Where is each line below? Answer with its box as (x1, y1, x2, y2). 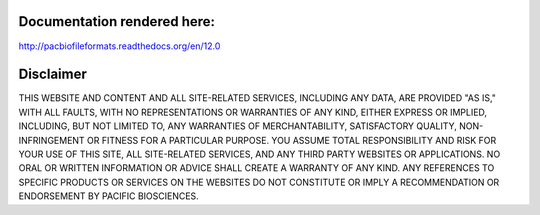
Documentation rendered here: (18, 13, 215, 30)
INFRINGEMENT (18, 134, 85, 146)
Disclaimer (18, 66, 87, 83)
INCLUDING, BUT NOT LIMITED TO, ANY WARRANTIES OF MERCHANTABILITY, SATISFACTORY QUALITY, (18, 120, 457, 132)
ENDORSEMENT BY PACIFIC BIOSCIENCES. (18, 190, 199, 202)
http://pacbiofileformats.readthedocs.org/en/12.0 (18, 40, 221, 52)
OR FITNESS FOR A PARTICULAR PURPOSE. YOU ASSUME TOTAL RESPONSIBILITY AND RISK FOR (86, 134, 497, 146)
